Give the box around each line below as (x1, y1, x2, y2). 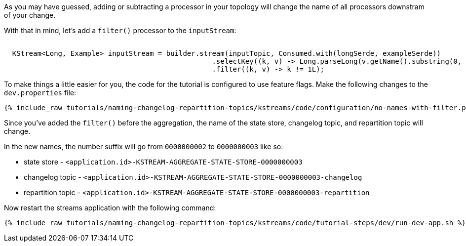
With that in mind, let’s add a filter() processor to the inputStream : (4, 26, 236, 35)
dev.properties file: (4, 88, 77, 97)
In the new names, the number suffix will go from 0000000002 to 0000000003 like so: (4, 142, 283, 151)
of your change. (4, 11, 56, 19)
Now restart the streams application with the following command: (4, 204, 216, 212)
